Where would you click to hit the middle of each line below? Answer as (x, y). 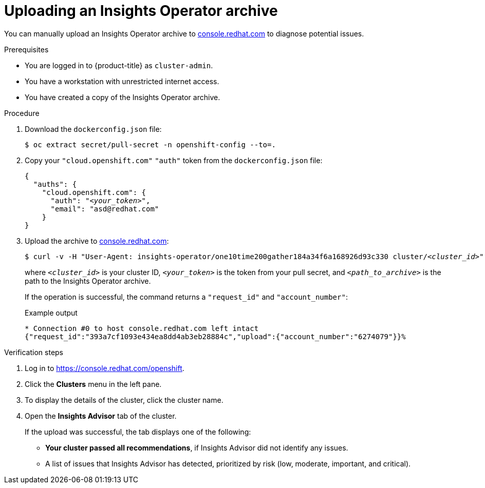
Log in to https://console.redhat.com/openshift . (105, 368)
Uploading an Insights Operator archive (141, 11)
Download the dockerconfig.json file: (93, 129)
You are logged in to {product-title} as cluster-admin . (119, 65)
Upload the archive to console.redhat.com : (97, 241)
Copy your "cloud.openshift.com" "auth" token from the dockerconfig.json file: (174, 160)
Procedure (22, 113)
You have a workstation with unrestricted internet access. (122, 81)
